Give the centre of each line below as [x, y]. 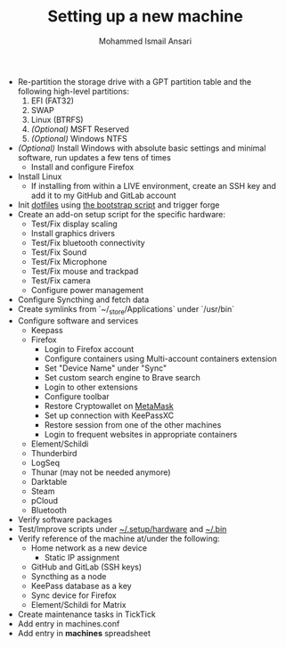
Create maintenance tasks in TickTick [86, 614]
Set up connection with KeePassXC [109, 415]
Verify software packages [65, 520]
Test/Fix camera [61, 280]
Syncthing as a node [69, 576]
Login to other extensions [91, 387]
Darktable [49, 481]
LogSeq [45, 463]
